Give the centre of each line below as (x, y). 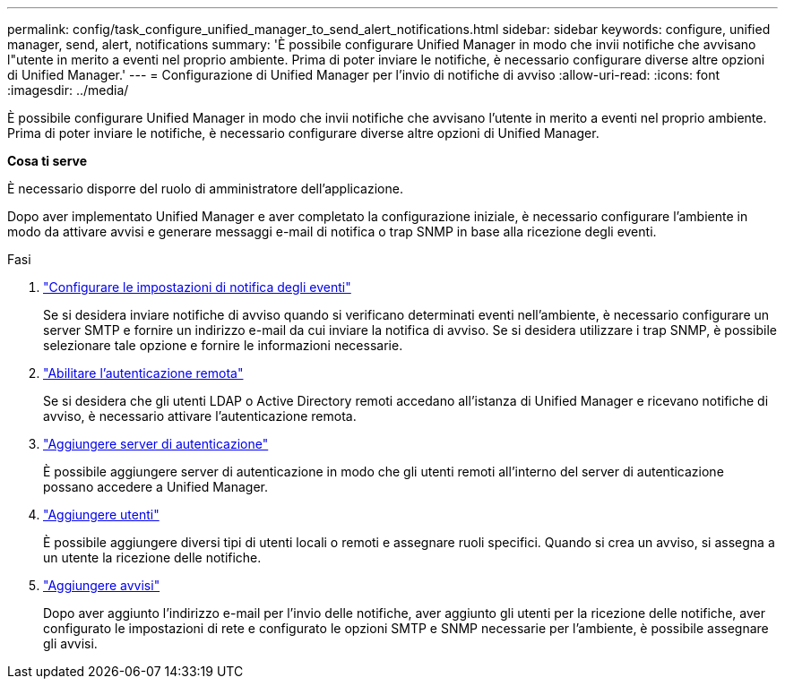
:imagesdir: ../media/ (68, 90)
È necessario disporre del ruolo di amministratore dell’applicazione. (205, 189)
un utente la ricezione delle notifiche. (152, 557)
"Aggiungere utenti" (101, 514)
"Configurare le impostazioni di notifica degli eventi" (197, 287)
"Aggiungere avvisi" (102, 585)
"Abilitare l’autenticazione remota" (143, 373)
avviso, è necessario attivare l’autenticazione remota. (200, 416)
